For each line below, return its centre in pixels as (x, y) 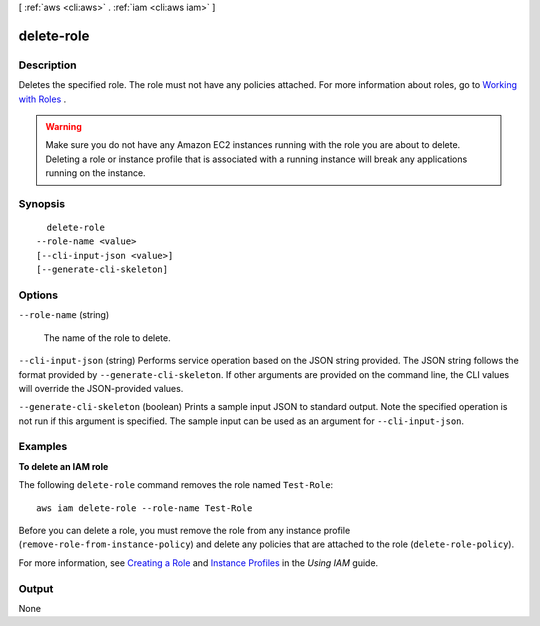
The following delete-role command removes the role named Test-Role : (176, 485)
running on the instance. (95, 173)
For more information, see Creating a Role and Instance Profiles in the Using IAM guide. (198, 562)
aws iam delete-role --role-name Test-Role (144, 508)
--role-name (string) (64, 315)
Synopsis (41, 203)
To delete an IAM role (63, 466)
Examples (43, 447)
